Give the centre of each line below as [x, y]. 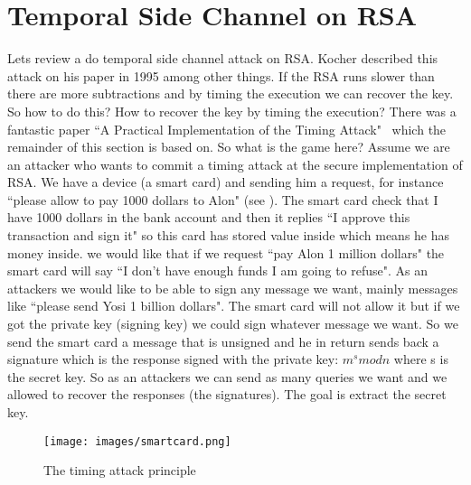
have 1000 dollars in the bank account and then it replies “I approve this [209, 217]
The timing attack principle [120, 470]
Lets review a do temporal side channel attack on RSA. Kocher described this [223, 58]
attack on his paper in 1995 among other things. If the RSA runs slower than [221, 75]
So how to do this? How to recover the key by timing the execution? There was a [232, 111]
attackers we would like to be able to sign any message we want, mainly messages [233, 288]
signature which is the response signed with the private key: [173, 359]
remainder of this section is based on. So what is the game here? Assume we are [229, 147]
